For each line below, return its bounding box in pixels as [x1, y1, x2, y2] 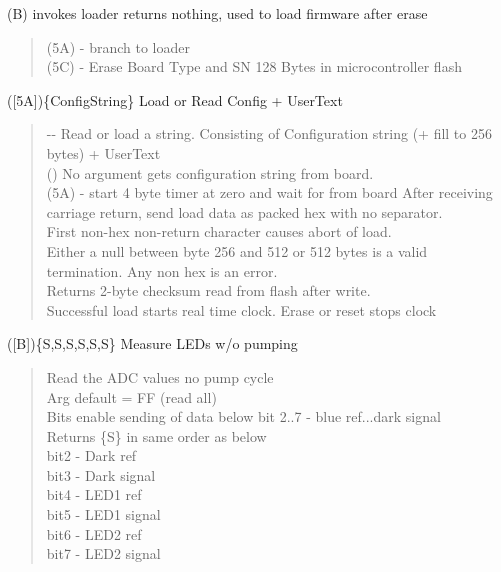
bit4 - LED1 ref [46, 484, 142, 505]
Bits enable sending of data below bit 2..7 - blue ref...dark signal [46, 406, 441, 427]
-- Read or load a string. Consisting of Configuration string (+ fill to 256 [46, 123, 492, 144]
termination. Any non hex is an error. [46, 260, 278, 281]
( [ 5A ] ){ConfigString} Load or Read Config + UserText [7, 89, 343, 110]
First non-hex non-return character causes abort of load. [46, 221, 392, 242]
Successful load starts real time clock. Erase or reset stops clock [46, 299, 437, 320]
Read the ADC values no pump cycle [46, 366, 274, 387]
